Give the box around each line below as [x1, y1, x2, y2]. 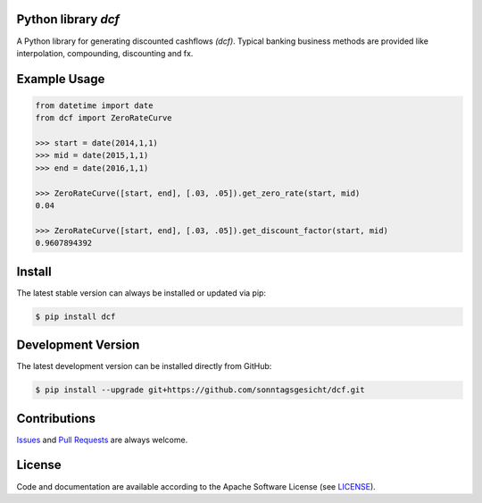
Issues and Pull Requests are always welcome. [16, 434, 188, 445]
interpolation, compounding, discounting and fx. [16, 47, 194, 58]
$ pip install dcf [35, 311, 116, 322]
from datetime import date [35, 100, 154, 111]
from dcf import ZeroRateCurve [35, 113, 173, 123]
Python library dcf [16, 12, 120, 27]
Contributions [16, 411, 96, 426]
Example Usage [16, 71, 105, 87]
